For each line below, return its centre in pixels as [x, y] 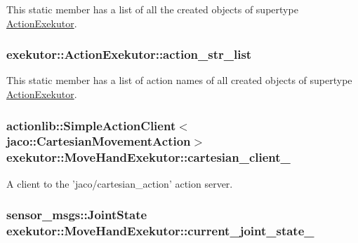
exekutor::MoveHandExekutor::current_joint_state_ [160, 231]
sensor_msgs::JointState [77, 215]
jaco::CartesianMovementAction [99, 141]
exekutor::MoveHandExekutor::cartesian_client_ [148, 157]
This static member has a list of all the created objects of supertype [152, 9]
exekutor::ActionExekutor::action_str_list [129, 54]
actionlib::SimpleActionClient [91, 125]
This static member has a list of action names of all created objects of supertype [179, 80]
